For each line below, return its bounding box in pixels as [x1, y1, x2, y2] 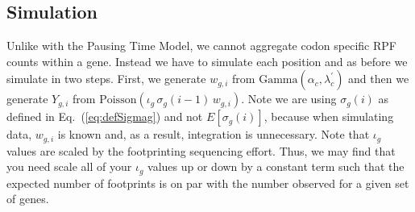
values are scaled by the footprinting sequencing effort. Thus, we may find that [6, 142, 396, 159]
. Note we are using [241, 90, 337, 107]
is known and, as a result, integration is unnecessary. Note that [57, 126, 370, 143]
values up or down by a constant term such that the [147, 158, 405, 175]
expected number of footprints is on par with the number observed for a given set [6, 174, 409, 191]
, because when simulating [264, 108, 394, 125]
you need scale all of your [6, 158, 132, 175]
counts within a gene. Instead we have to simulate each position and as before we [6, 52, 408, 69]
